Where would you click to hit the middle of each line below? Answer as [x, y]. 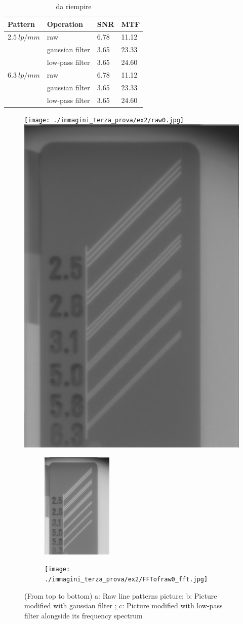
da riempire [74, 6]
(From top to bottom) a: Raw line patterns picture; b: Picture [121, 595]
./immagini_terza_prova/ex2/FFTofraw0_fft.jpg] [126, 579]
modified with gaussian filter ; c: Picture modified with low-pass [124, 605]
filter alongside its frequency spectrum [84, 615]
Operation [65, 24]
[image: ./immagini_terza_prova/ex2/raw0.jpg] [104, 120]
